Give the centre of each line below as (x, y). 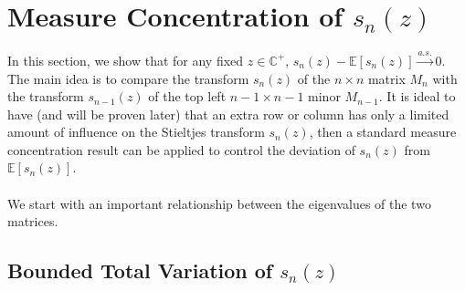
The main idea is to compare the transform (128, 78)
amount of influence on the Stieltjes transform (136, 132)
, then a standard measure (383, 132)
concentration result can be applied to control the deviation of (181, 149)
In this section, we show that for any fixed (126, 60)
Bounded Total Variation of (140, 270)
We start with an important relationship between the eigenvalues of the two (219, 203)
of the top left (187, 96)
